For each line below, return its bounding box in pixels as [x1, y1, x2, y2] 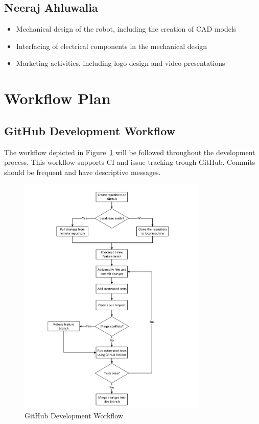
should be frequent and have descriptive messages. [4, 166, 161, 177]
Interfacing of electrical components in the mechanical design [16, 40, 207, 51]
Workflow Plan [4, 88, 111, 109]
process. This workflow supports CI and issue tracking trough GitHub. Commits [4, 157, 255, 167]
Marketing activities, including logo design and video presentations [16, 58, 225, 68]
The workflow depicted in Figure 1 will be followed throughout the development [4, 146, 255, 157]
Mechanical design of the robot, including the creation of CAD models [16, 23, 237, 34]
